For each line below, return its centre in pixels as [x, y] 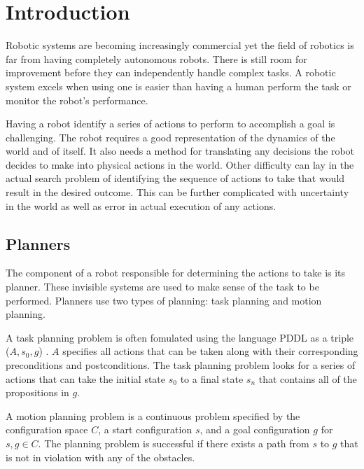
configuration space [47, 429]
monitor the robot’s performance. [77, 100]
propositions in [37, 392]
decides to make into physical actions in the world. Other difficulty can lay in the [180, 164]
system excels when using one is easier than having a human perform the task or [178, 86]
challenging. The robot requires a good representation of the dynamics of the [170, 137]
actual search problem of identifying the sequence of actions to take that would [175, 178]
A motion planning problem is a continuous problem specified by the [153, 415]
